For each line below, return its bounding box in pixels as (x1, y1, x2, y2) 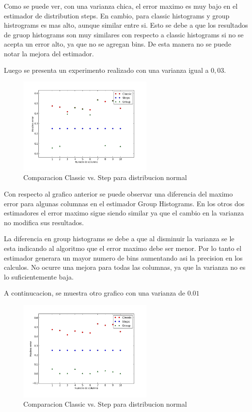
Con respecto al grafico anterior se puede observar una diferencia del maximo (4, 189, 233, 199)
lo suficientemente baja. (4, 271, 74, 281)
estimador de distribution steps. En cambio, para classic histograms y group (4, 10, 230, 20)
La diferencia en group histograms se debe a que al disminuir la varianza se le (4, 233, 235, 244)
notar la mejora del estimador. (4, 48, 94, 58)
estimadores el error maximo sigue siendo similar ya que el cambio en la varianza (4, 208, 244, 218)
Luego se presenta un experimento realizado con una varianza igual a (4, 65, 209, 75)
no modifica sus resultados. (4, 217, 84, 227)
